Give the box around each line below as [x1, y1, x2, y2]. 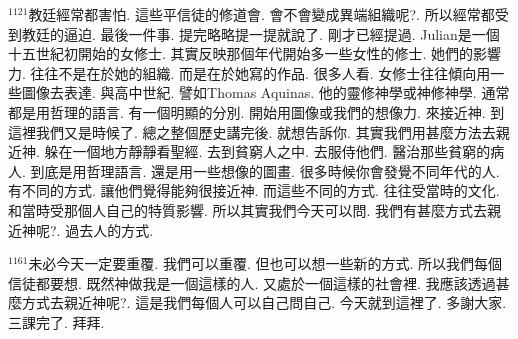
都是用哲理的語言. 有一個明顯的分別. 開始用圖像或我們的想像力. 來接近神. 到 [8, 101, 505, 122]
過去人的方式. [65, 219, 154, 240]
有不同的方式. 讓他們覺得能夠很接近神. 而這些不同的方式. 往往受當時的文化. [8, 180, 500, 201]
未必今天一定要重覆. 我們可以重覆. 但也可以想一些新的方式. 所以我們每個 [28, 253, 503, 274]
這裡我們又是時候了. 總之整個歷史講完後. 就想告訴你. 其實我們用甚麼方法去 [8, 121, 496, 142]
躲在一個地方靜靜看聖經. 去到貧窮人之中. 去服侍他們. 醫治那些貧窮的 [44, 141, 491, 162]
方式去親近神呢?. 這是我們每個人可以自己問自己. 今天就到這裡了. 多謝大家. [21, 292, 507, 313]
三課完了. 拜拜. [8, 311, 105, 332]
